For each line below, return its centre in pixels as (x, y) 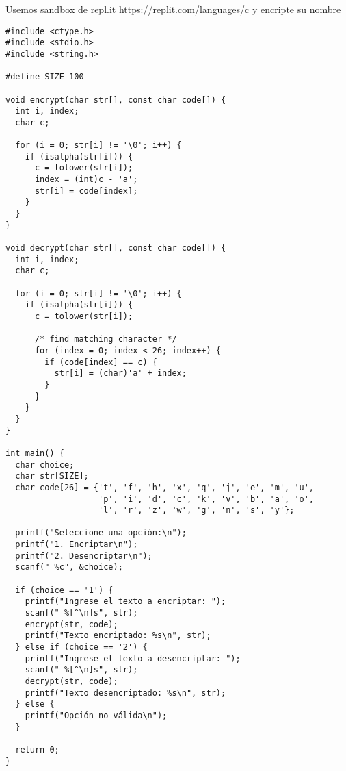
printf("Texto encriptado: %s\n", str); (118, 636)
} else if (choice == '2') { (81, 647)
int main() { (35, 453)
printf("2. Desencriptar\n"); (84, 556)
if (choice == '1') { (64, 590)
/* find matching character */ (106, 339)
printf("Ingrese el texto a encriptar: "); (125, 602)
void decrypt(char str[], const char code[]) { (116, 248)
